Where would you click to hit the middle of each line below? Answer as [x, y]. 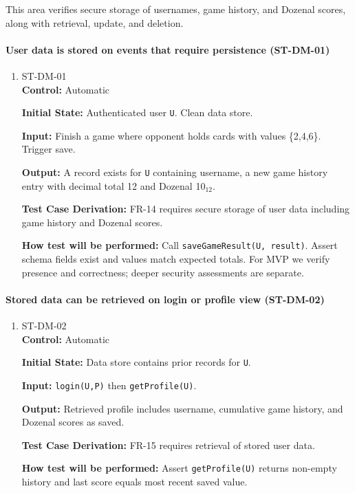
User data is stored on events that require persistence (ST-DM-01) [168, 49]
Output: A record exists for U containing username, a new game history [175, 172]
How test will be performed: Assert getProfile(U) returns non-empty [179, 468]
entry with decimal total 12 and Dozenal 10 [114, 185]
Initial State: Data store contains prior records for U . [136, 362]
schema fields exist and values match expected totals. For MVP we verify [176, 259]
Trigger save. [49, 149]
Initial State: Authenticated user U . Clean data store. [137, 112]
